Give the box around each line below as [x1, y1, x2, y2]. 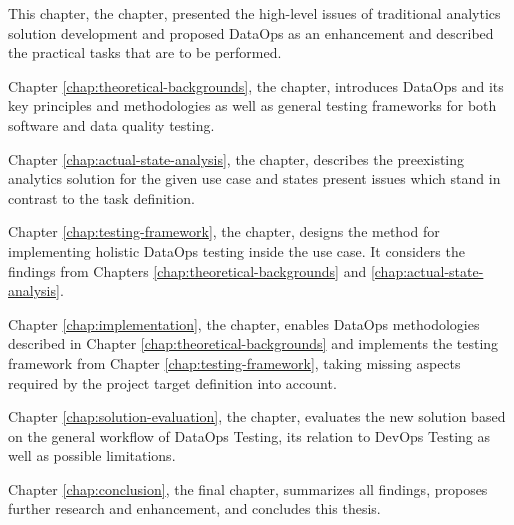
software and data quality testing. [8, 114, 215, 135]
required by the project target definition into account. [8, 372, 337, 393]
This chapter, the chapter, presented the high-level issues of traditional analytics [8, 3, 501, 23]
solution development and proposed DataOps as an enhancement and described [8, 22, 494, 43]
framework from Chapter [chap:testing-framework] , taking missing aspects [8, 352, 461, 373]
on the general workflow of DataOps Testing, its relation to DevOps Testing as [8, 425, 491, 446]
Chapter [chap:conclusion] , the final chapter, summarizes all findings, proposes [8, 478, 488, 499]
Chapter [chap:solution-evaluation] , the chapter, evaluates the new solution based [8, 406, 506, 427]
